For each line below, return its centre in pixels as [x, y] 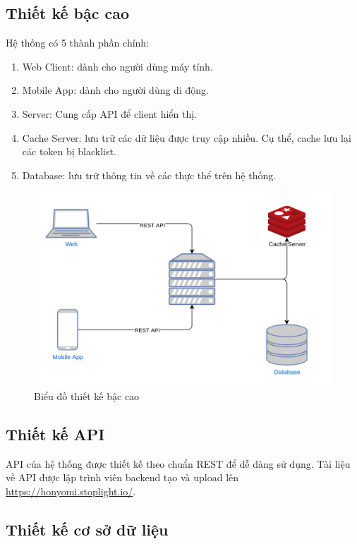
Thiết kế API [55, 434]
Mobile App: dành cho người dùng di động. [115, 90]
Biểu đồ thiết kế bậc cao [87, 395]
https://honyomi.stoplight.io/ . [71, 491]
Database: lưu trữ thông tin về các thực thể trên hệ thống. [149, 175]
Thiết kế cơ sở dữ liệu [87, 529]
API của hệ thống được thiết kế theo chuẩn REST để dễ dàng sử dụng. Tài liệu [178, 463]
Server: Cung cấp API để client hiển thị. [110, 113]
